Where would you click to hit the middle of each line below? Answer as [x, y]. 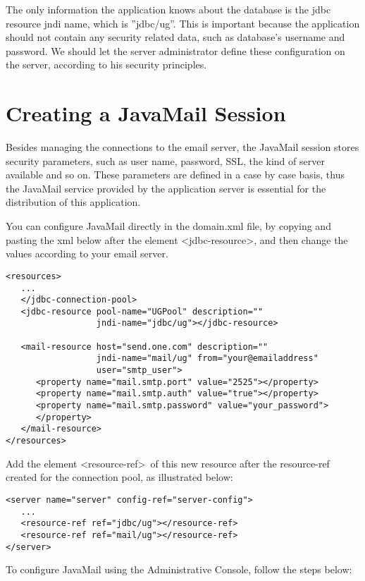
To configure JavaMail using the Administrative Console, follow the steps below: [179, 569]
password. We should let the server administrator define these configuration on [175, 50]
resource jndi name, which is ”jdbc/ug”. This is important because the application [183, 23]
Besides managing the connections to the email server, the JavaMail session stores [182, 147]
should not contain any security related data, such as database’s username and [175, 37]
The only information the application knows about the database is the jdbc [168, 9]
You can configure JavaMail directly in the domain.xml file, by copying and [168, 226]
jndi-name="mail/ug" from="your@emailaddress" [207, 359]
